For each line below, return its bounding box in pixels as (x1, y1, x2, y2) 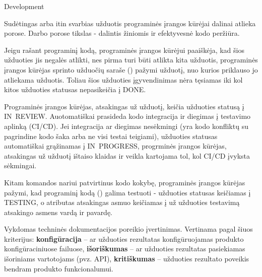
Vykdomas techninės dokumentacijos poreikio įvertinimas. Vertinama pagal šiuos (4, 224, 253, 234)
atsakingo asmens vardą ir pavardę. (4, 206, 113, 217)
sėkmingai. (4, 160, 37, 171)
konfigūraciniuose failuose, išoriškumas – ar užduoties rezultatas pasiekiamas (4, 243, 245, 254)
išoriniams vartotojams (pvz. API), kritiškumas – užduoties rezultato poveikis (4, 253, 249, 264)
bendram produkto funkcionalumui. (4, 263, 113, 273)
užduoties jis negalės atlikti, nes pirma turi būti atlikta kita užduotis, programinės (4, 54, 258, 65)
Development (4, 1, 44, 11)
